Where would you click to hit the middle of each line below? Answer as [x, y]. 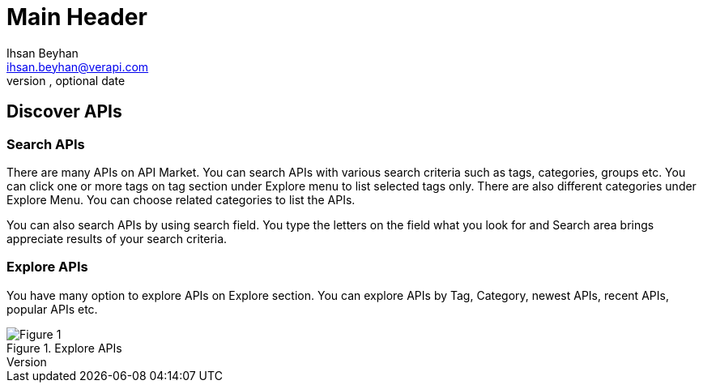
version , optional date [66, 80]
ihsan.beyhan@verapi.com [78, 66]
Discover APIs [64, 112]
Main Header [77, 17]
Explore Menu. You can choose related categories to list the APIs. [181, 199]
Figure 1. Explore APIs [64, 348]
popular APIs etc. [52, 309]
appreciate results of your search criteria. [117, 238]
